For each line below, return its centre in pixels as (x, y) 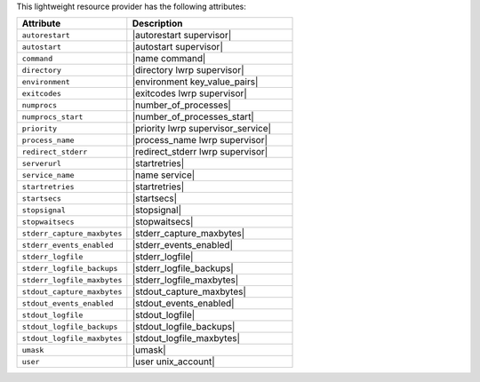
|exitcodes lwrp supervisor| (190, 93)
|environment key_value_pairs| (195, 82)
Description (157, 24)
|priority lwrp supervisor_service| (201, 129)
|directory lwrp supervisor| (188, 70)
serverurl (42, 163)
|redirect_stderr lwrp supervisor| (200, 152)
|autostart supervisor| (178, 47)
